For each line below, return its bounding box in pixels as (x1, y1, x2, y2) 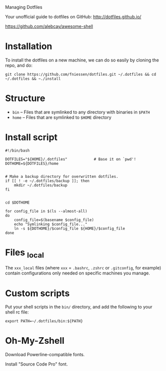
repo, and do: (5, 62, 33, 68)
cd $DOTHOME (5, 200, 30, 205)
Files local (5, 247, 45, 260)
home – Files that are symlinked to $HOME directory (12, 114, 111, 120)
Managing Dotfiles (5, 4, 43, 10)
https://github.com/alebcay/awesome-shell (5, 23, 93, 29)
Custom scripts (5, 287, 70, 299)
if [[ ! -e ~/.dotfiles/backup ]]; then (5, 178, 90, 183)
